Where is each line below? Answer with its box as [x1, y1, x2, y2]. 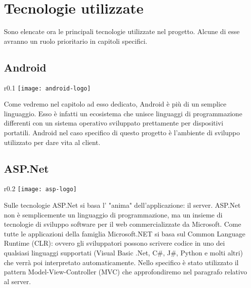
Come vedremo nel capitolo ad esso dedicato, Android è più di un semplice [4, 99, 227, 109]
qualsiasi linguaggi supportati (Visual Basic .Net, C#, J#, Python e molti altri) [4, 247, 243, 257]
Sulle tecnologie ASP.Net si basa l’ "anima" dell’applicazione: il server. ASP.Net [4, 200, 241, 210]
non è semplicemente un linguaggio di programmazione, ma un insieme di [4, 209, 223, 219]
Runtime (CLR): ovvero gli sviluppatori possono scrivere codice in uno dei [4, 238, 225, 248]
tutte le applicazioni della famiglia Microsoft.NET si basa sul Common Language [4, 228, 246, 238]
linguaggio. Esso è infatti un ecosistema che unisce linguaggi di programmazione [4, 108, 242, 118]
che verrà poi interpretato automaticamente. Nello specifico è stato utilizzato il [4, 257, 239, 267]
